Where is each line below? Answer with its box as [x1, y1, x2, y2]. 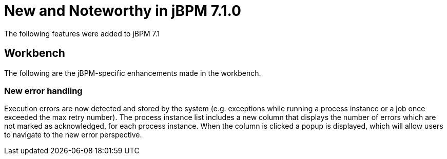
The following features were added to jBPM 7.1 [4, 29, 160, 38]
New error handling [4, 85, 83, 96]
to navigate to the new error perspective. [4, 130, 142, 140]
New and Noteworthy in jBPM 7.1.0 [4, 2, 241, 19]
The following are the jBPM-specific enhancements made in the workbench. [4, 68, 261, 77]
